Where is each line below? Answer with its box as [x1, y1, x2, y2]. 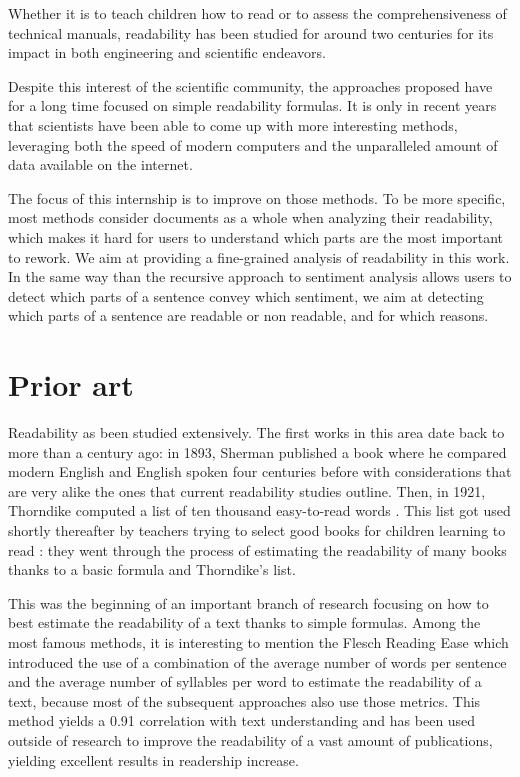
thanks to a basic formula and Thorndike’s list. [8, 559, 296, 580]
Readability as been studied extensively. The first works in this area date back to [8, 422, 505, 443]
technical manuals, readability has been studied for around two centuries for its [8, 22, 494, 43]
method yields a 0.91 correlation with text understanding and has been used [8, 710, 476, 731]
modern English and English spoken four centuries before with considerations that [8, 461, 512, 482]
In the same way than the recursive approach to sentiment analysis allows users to [8, 266, 512, 287]
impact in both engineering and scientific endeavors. [8, 42, 326, 63]
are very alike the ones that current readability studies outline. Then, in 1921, [8, 480, 486, 501]
